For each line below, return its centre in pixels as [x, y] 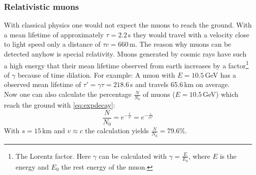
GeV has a [221, 74]
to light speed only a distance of [52, 44]
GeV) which [221, 94]
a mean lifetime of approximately [54, 34]
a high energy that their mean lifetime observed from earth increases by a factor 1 [127, 64]
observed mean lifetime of [43, 84]
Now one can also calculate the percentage [68, 94]
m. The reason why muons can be [180, 44]
